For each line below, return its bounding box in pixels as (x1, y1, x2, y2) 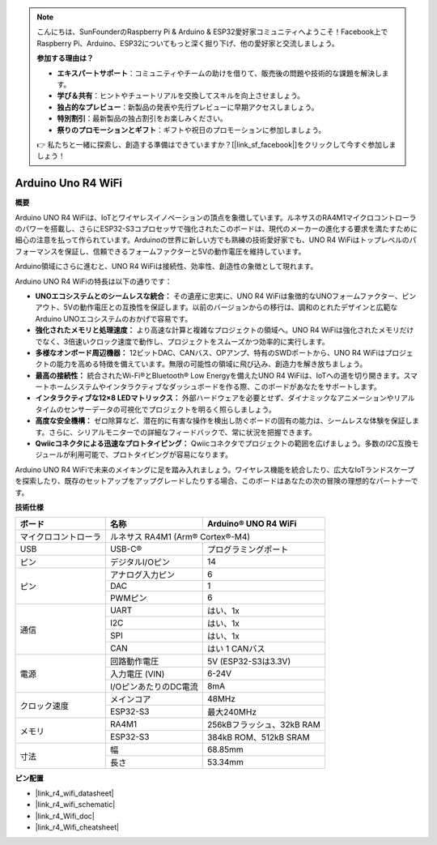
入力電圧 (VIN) (109, 668, 165, 680)
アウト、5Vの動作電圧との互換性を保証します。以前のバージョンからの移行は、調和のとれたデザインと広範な (35, 302, 398, 312)
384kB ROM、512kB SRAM (206, 732, 311, 743)
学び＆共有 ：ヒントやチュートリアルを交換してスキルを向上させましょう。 (57, 91, 305, 100)
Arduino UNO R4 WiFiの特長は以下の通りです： (15, 276, 172, 286)
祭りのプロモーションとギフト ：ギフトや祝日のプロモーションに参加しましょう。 (57, 125, 326, 134)
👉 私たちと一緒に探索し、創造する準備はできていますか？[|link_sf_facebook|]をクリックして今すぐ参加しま (36, 139, 397, 149)
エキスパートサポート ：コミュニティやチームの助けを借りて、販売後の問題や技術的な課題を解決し (57, 68, 382, 78)
